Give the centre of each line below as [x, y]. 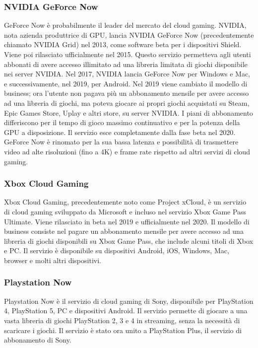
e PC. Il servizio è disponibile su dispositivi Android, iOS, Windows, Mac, [117, 250]
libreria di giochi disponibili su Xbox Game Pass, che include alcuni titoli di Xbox [129, 241]
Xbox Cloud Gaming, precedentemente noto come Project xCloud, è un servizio [125, 202]
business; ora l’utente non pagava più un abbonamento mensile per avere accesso [127, 93]
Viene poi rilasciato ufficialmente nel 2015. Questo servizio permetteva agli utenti [128, 54]
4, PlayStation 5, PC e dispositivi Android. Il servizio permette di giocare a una [126, 311]
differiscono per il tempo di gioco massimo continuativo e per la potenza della [122, 122]
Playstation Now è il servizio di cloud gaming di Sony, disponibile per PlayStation [129, 301]
